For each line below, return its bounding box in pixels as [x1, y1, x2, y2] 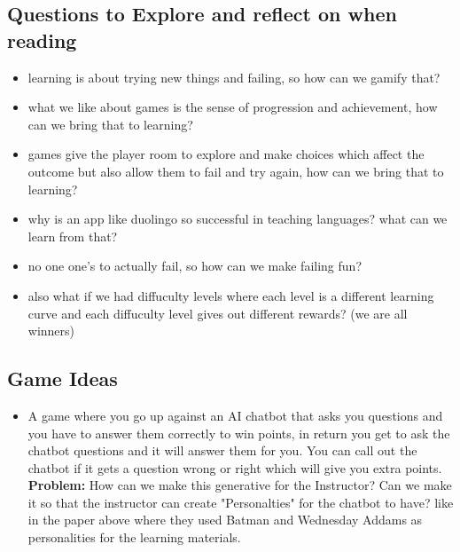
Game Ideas [7, 365, 118, 392]
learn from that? [27, 226, 118, 245]
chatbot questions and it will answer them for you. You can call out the [27, 441, 417, 460]
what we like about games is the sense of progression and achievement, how [27, 98, 438, 116]
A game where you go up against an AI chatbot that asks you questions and [27, 406, 443, 424]
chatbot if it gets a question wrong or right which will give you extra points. [27, 458, 442, 477]
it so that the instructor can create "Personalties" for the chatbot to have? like [27, 493, 454, 511]
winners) [27, 321, 75, 340]
